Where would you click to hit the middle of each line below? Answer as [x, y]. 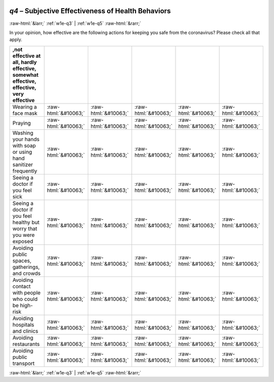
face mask [25, 113]
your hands [26, 139]
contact [22, 286]
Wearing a [25, 107]
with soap [24, 146]
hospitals [23, 325]
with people [26, 293]
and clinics [25, 331]
